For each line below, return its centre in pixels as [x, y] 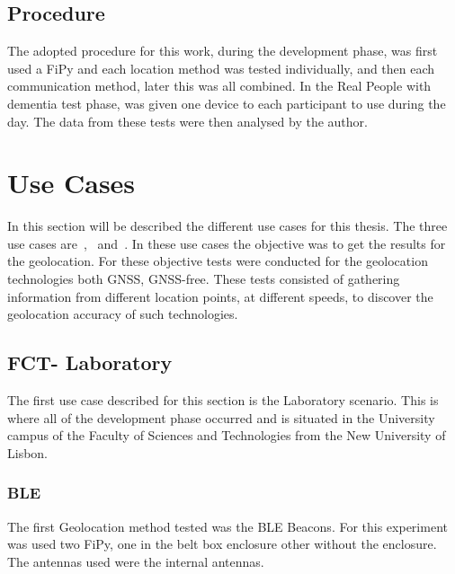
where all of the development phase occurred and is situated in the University [221, 417]
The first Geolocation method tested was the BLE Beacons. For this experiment [227, 526]
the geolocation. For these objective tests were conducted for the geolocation [218, 261]
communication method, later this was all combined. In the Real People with [219, 86]
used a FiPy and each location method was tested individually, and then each [221, 68]
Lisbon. [28, 452]
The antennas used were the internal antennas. [136, 561]
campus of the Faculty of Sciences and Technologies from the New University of [227, 435]
